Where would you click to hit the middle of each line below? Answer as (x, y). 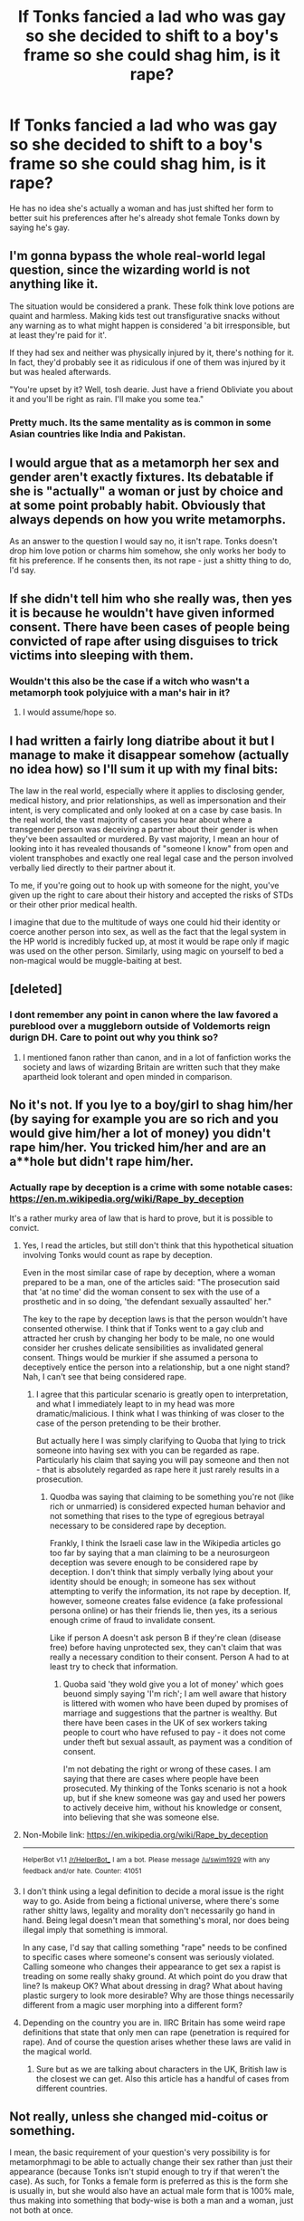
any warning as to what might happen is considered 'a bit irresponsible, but (150, 325)
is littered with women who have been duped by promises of (176, 1704)
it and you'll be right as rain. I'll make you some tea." (107, 399)
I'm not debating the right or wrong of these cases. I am (167, 1769)
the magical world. (57, 2051)
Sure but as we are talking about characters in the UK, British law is (161, 2069)
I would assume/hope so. (69, 712)
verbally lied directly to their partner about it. (93, 868)
